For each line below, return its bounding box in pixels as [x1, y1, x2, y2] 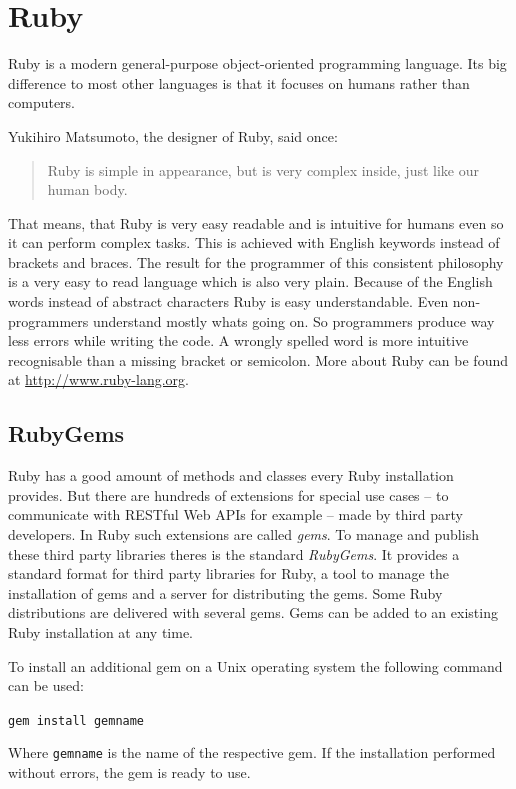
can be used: [8, 675, 84, 696]
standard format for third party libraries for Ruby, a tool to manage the [8, 563, 449, 584]
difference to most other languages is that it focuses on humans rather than [8, 72, 470, 93]
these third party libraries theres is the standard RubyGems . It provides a [8, 543, 460, 564]
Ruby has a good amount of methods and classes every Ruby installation [8, 465, 454, 486]
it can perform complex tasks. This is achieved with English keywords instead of [8, 232, 500, 253]
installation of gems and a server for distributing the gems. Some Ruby [8, 582, 443, 603]
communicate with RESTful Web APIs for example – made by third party [8, 504, 464, 525]
